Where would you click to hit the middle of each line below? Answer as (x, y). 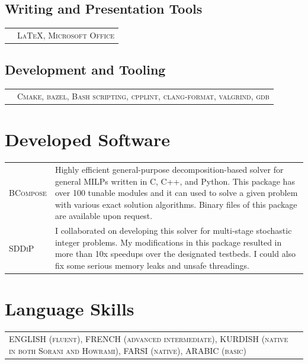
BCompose (28, 193)
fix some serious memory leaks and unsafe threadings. (152, 265)
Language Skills (70, 309)
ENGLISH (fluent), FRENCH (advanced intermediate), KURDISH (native (149, 338)
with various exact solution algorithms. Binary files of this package (176, 204)
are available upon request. (104, 216)
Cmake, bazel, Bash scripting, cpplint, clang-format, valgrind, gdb (143, 96)
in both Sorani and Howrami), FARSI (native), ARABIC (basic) (128, 350)
